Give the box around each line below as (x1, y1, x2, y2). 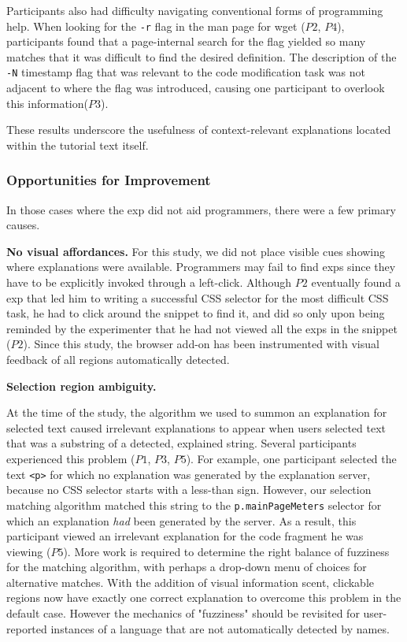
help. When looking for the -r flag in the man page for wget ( (6, 17, 305, 34)
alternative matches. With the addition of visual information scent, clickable (6, 573, 374, 590)
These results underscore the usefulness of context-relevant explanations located (6, 121, 391, 138)
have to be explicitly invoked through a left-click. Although (6, 274, 292, 291)
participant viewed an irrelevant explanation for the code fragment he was (6, 528, 364, 544)
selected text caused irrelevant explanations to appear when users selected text (6, 419, 387, 436)
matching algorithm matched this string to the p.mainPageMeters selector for (6, 496, 382, 513)
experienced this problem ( (6, 451, 135, 466)
